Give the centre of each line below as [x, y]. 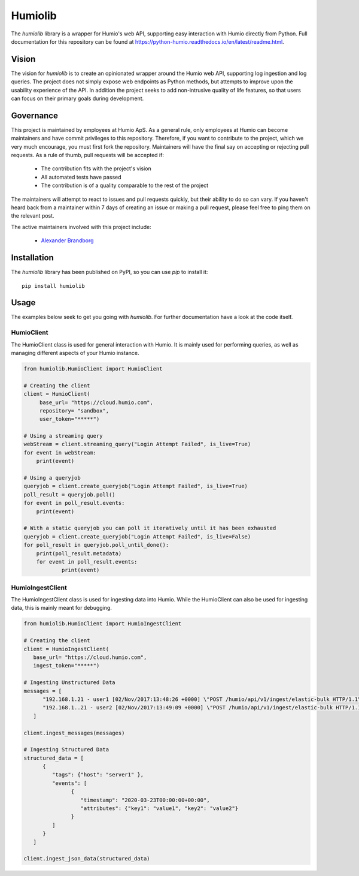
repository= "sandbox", [74, 410]
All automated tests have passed [81, 177]
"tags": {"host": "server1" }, [98, 775]
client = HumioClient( [57, 394]
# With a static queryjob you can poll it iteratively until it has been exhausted [150, 528]
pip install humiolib [53, 286]
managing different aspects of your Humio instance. [75, 353]
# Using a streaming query [63, 436]
